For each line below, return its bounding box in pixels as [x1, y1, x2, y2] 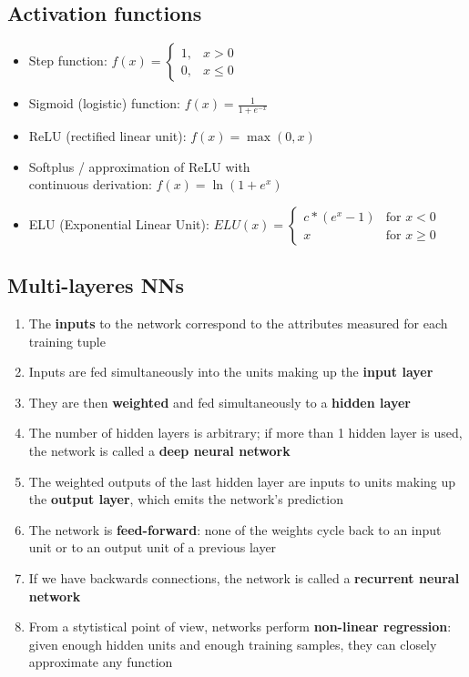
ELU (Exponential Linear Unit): [28, 214, 209, 233]
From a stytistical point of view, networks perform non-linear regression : [28, 617, 452, 636]
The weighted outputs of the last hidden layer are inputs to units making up [28, 471, 456, 490]
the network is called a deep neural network [28, 440, 291, 460]
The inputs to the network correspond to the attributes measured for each [28, 314, 448, 333]
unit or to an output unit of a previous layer [28, 538, 277, 557]
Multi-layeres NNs [7, 271, 185, 299]
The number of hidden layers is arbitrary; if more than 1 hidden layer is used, [28, 423, 463, 442]
